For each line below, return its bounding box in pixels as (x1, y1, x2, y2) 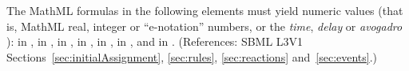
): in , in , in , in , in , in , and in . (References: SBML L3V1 (6, 33, 304, 50)
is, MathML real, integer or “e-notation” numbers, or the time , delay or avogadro (6, 17, 403, 34)
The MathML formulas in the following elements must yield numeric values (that (6, 2, 403, 18)
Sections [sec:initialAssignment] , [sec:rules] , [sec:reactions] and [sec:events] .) (6, 48, 378, 65)
